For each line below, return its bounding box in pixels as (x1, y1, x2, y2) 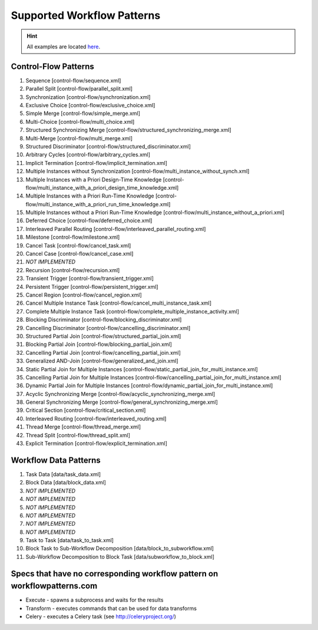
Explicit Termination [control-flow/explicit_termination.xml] (25, 440, 168, 447)
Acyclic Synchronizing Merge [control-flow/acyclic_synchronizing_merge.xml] (25, 390, 216, 397)
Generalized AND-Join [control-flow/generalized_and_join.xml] (25, 357, 178, 365)
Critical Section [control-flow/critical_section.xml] (25, 407, 146, 414)
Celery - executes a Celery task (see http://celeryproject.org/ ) (25, 613, 177, 620)
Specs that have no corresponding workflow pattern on (11, 569, 218, 579)
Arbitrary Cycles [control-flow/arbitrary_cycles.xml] (25, 151, 150, 159)
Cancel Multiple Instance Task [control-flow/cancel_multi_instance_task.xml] (25, 299, 212, 306)
